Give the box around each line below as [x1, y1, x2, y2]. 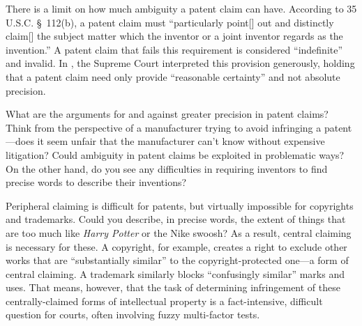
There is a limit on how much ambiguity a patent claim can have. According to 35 [6, 1, 357, 15]
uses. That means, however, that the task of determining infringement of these [6, 280, 340, 295]
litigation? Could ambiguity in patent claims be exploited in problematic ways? [6, 147, 345, 162]
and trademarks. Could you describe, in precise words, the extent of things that [6, 212, 346, 226]
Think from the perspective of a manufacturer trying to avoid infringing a [6, 120, 322, 134]
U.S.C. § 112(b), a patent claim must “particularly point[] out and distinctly [6, 15, 334, 29]
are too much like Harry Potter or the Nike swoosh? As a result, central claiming [6, 225, 352, 240]
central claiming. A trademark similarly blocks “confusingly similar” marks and [6, 266, 345, 281]
